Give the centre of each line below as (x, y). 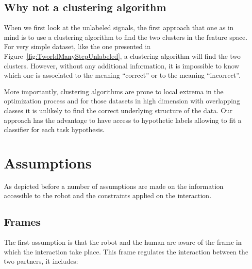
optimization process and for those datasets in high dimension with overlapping (122, 101)
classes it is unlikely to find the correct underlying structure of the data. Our (118, 110)
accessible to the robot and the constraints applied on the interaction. (108, 195)
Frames (22, 222)
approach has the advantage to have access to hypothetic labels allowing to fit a (123, 120)
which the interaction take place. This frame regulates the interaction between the (126, 251)
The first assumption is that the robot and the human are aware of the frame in (123, 242)
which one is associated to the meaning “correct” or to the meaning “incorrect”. (122, 75)
